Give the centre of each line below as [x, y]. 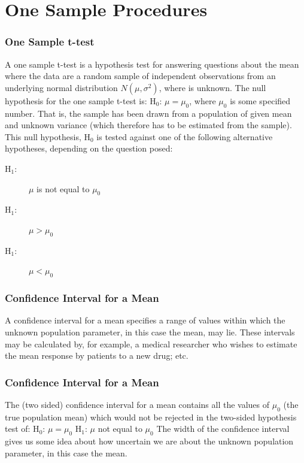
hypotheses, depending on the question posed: [89, 148]
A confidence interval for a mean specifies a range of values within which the [145, 320]
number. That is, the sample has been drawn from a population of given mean [148, 113]
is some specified [260, 100]
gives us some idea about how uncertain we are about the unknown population [149, 441]
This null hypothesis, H [48, 136]
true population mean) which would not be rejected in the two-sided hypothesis [151, 417]
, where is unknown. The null [212, 87]
